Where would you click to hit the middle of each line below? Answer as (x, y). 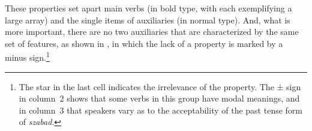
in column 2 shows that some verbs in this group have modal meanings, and (159, 98)
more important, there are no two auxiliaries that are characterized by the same (152, 32)
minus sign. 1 (27, 56)
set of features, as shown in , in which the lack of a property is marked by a (144, 43)
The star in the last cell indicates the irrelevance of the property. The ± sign (160, 86)
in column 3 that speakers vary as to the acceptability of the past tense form (160, 110)
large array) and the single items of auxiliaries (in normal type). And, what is (148, 20)
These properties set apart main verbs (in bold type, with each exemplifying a (148, 8)
